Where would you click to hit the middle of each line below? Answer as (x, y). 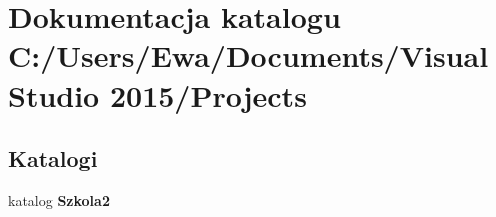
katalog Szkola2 (59, 199)
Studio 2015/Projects (157, 94)
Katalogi (53, 158)
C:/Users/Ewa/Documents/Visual (248, 55)
